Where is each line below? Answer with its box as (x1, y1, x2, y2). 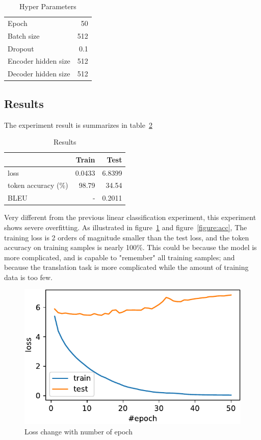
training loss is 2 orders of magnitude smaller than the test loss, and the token (4, 232, 249, 242)
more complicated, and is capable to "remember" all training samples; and (4, 252, 235, 262)
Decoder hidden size (8, 68, 70, 79)
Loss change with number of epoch (24, 426, 133, 437)
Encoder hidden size (8, 56, 70, 66)
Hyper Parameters (19, 1, 76, 11)
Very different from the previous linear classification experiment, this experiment (4, 212, 256, 223)
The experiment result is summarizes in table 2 (4, 119, 152, 130)
